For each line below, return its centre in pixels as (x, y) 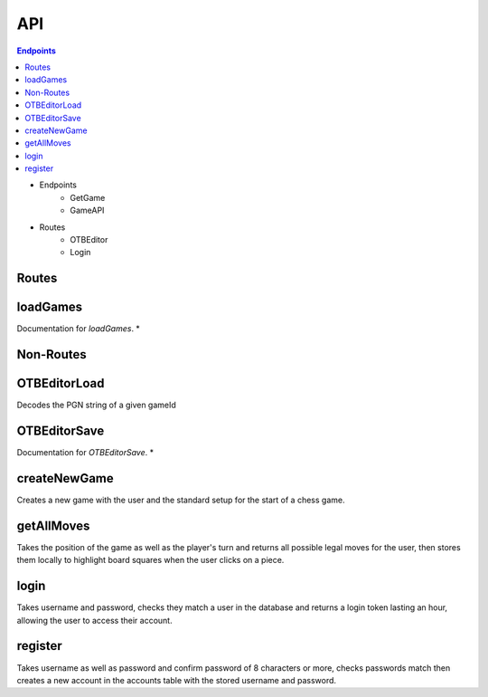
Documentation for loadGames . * (78, 329)
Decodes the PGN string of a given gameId (96, 405)
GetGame (88, 197)
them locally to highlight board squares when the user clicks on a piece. (150, 560)
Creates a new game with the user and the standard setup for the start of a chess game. (181, 500)
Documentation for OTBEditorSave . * (85, 453)
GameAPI (87, 210)
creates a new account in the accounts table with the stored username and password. (177, 680)
